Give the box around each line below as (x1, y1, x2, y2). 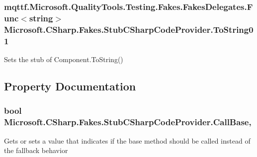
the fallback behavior (4, 145, 68, 156)
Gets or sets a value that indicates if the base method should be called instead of (4, 135, 251, 146)
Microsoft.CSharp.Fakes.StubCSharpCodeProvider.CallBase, (4, 116, 252, 128)
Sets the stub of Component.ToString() (4, 54, 123, 64)
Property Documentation (4, 78, 136, 93)
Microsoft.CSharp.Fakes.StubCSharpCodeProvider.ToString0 (4, 23, 254, 35)
